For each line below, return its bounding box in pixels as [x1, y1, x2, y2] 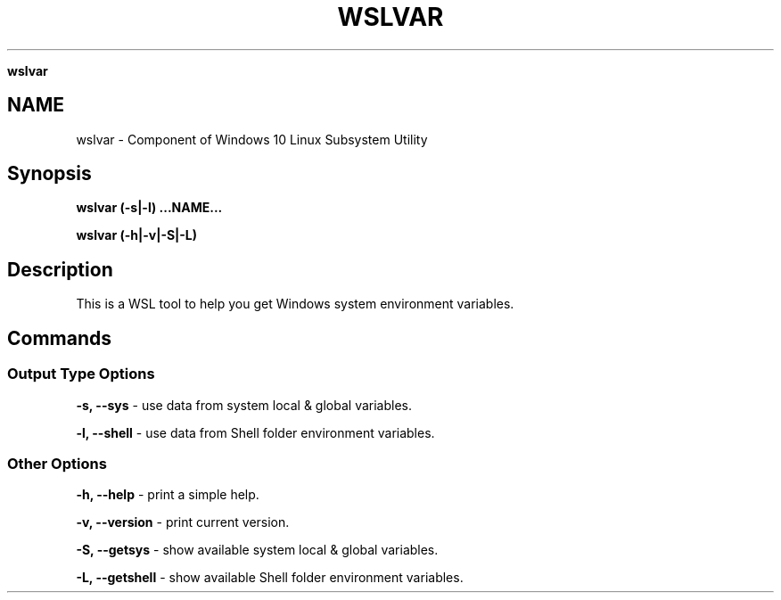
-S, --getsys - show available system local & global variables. [76, 542, 439, 558]
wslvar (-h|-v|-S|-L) [76, 227, 198, 243]
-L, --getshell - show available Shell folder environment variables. [76, 570, 464, 586]
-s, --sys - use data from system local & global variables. [76, 397, 412, 413]
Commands [7, 326, 112, 349]
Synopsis [7, 162, 92, 185]
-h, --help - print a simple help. [76, 487, 259, 503]
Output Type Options [7, 365, 155, 383]
